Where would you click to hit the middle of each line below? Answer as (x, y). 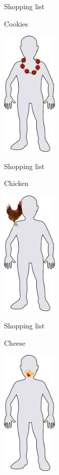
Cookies (16, 23)
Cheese (15, 342)
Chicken (16, 183)
